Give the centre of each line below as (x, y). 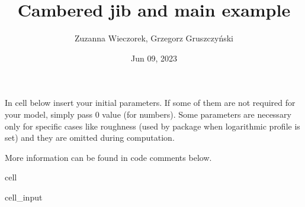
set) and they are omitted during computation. (90, 138)
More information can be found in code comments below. (108, 157)
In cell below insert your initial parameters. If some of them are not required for (150, 103)
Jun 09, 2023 (154, 58)
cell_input (24, 197)
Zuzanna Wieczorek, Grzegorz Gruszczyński (154, 38)
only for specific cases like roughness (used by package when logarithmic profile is (152, 126)
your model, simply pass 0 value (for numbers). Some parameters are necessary (148, 114)
